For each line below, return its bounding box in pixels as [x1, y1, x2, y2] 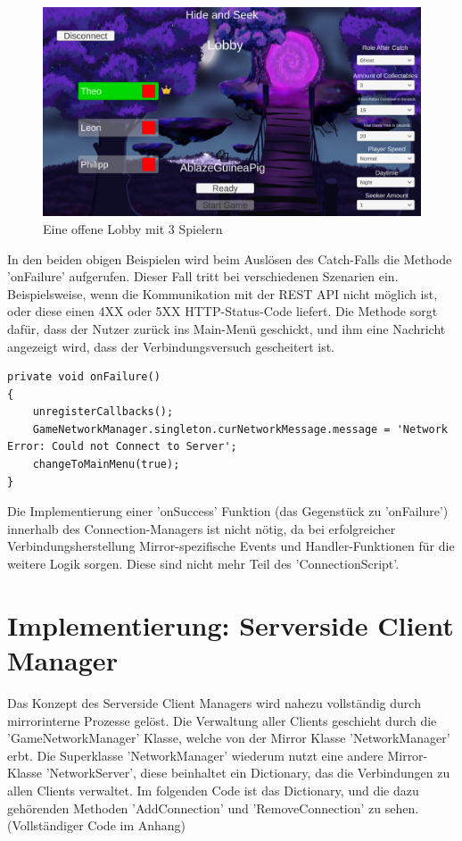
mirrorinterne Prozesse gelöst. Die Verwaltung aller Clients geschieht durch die [7, 711, 437, 729]
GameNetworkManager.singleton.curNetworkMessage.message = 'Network [32, 422, 448, 436]
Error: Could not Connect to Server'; [7, 440, 237, 454]
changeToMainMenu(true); [32, 458, 180, 471]
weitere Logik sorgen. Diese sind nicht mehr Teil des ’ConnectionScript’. [7, 554, 400, 573]
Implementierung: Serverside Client [7, 606, 454, 643]
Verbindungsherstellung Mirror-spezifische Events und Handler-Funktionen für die [7, 537, 455, 555]
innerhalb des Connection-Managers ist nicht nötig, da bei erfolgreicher [7, 519, 396, 537]
